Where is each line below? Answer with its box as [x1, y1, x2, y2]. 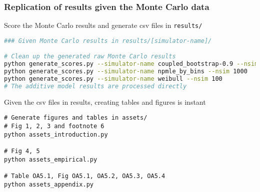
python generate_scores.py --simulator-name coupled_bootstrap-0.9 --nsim [4, 60, 258, 68]
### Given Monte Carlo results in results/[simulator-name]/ [4, 37, 212, 44]
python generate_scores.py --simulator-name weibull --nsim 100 [4, 75, 222, 83]
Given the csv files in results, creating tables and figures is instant [4, 96, 206, 107]
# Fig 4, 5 [4, 148, 40, 155]
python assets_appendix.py [4, 181, 93, 188]
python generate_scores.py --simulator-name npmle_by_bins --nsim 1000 [4, 68, 247, 75]
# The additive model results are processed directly [4, 82, 187, 90]
